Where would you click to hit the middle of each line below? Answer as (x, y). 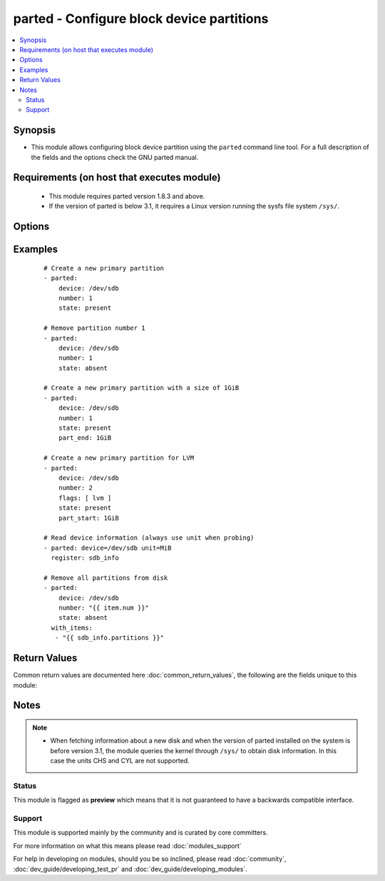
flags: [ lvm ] (85, 498)
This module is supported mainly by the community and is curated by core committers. (140, 832)
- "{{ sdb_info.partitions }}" (109, 638)
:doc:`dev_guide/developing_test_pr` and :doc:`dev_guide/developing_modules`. (130, 869)
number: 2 (75, 488)
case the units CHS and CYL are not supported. (120, 761)
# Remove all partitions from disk (106, 578)
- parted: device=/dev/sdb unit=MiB (108, 548)
